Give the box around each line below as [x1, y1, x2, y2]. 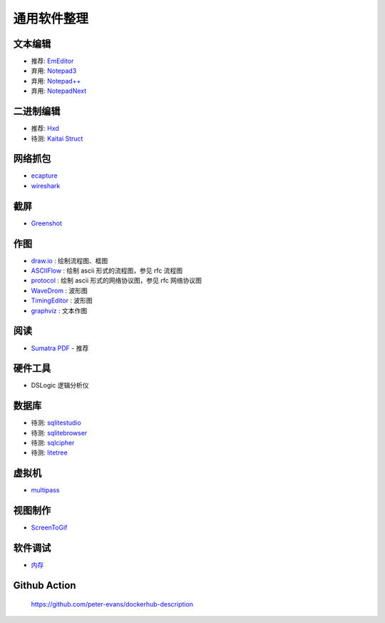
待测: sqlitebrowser [31, 428, 88, 437]
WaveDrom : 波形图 [31, 286, 88, 295]
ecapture [31, 171, 58, 180]
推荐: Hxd [31, 124, 60, 133]
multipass [31, 486, 60, 495]
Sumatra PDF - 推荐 [31, 343, 89, 353]
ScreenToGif [31, 523, 68, 532]
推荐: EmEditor [31, 57, 74, 66]
